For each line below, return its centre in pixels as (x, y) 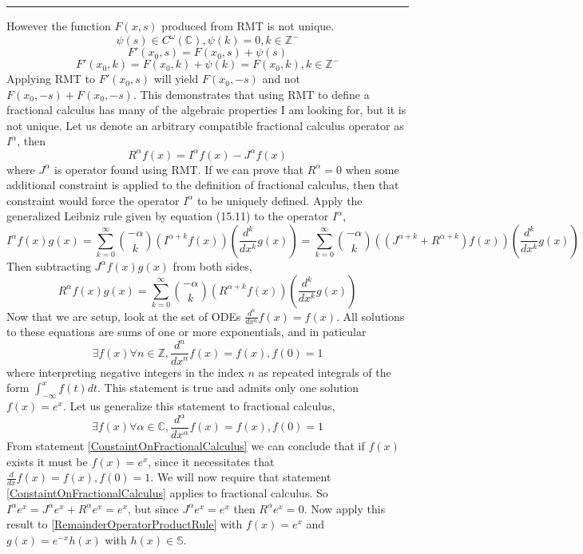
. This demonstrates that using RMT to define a (251, 94)
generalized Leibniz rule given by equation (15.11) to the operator (168, 216)
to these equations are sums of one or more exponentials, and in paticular (186, 332)
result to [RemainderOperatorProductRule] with (125, 524)
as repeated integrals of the (325, 372)
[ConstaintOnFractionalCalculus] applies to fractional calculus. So (167, 493)
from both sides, (212, 265)
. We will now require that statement (241, 477)
